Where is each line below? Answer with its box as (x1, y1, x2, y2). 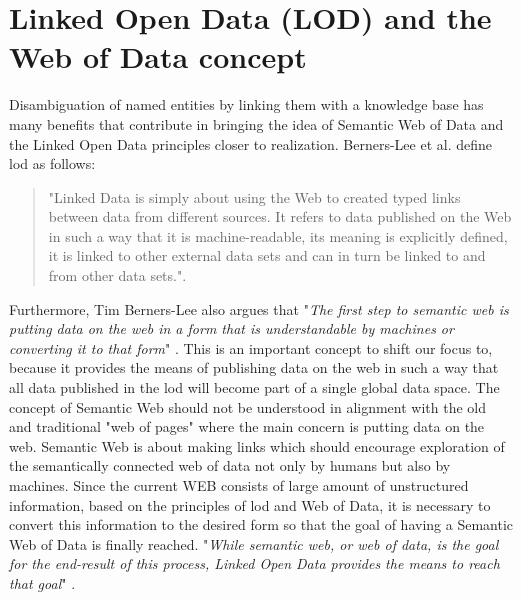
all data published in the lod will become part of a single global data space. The (9, 377, 500, 398)
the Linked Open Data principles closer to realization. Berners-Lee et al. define (9, 133, 493, 154)
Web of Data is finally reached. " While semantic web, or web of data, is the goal (9, 533, 499, 554)
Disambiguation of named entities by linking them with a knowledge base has (9, 94, 484, 115)
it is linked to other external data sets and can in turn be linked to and (48, 245, 486, 266)
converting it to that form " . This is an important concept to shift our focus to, (9, 337, 493, 358)
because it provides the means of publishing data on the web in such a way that (9, 357, 499, 378)
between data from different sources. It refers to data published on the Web (48, 206, 512, 227)
